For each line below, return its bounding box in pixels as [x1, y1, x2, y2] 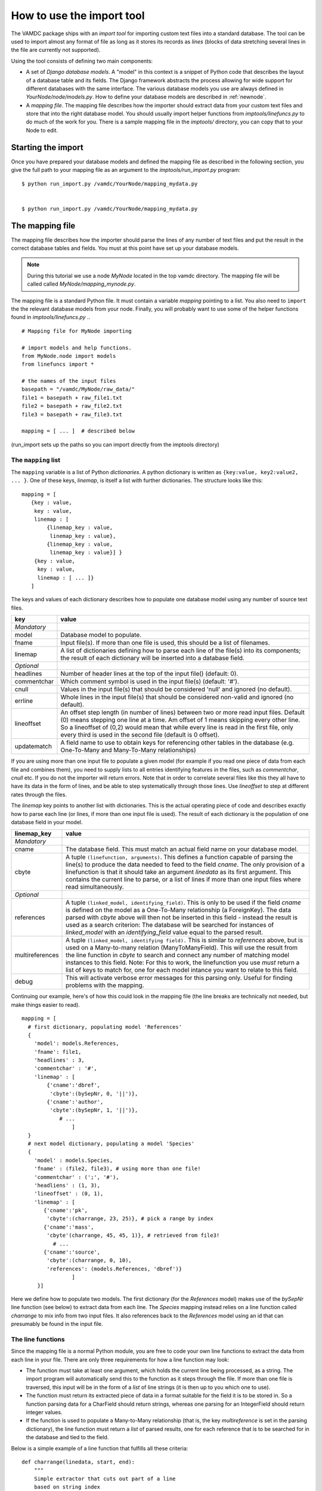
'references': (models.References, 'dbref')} [47, 1265, 182, 1272]
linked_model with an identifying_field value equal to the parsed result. [66, 928, 264, 936]
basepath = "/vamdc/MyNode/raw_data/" [21, 386, 135, 393]
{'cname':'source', [44, 1249, 101, 1255]
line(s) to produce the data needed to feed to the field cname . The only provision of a [66, 861, 305, 869]
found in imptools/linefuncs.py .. [11, 314, 91, 321]
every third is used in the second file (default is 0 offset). [60, 731, 220, 739]
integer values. [26, 1409, 63, 1416]
